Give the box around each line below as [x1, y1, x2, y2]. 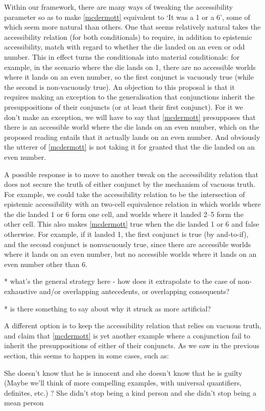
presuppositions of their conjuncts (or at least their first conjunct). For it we [4, 101, 243, 112]
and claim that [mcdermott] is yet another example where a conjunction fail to [4, 330, 251, 341]
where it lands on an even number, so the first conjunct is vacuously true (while [4, 71, 254, 82]
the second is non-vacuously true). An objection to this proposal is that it [4, 81, 235, 92]
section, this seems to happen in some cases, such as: [4, 350, 169, 360]
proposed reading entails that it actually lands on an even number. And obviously [4, 131, 260, 142]
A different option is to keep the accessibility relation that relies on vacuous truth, [4, 320, 261, 331]
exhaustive [4, 286, 37, 297]
